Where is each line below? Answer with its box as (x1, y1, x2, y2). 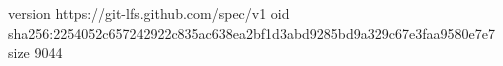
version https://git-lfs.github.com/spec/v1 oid (8, 3, 290, 23)
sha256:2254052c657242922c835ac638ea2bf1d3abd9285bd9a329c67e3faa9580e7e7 (8, 22, 495, 43)
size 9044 (8, 42, 63, 63)
